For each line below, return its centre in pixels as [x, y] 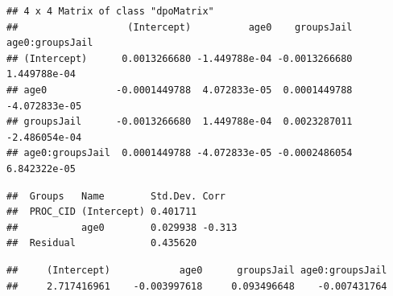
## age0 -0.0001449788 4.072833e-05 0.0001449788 [180, 90]
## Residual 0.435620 [102, 243]
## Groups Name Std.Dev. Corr [116, 196]
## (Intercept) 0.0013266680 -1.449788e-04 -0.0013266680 [180, 58]
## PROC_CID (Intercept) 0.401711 [102, 212]
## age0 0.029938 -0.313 [122, 227]
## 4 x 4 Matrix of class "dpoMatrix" [110, 11]
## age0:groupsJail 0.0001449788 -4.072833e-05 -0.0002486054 [180, 153]
